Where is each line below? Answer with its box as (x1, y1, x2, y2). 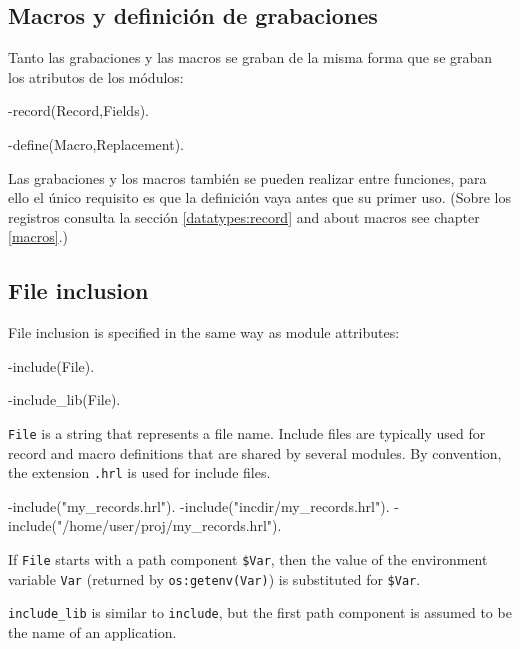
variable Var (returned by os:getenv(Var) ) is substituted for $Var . (8, 568, 421, 589)
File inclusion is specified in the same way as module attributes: (8, 322, 400, 343)
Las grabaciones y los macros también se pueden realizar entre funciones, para (8, 167, 487, 188)
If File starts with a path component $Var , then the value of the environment (8, 549, 488, 570)
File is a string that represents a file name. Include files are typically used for (8, 422, 486, 443)
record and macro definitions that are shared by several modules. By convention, (8, 442, 502, 463)
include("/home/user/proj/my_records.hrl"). (8, 515, 282, 536)
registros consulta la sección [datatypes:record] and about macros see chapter (8, 206, 480, 227)
